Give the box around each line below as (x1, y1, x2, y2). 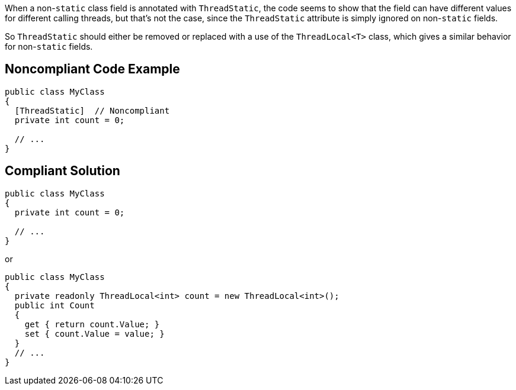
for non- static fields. (5, 41, 93, 51)
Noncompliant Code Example (5, 62, 180, 77)
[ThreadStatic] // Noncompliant (14, 105, 170, 115)
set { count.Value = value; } (24, 328, 165, 339)
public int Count (14, 300, 95, 310)
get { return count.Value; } (24, 319, 160, 329)
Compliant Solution (5, 163, 120, 179)
